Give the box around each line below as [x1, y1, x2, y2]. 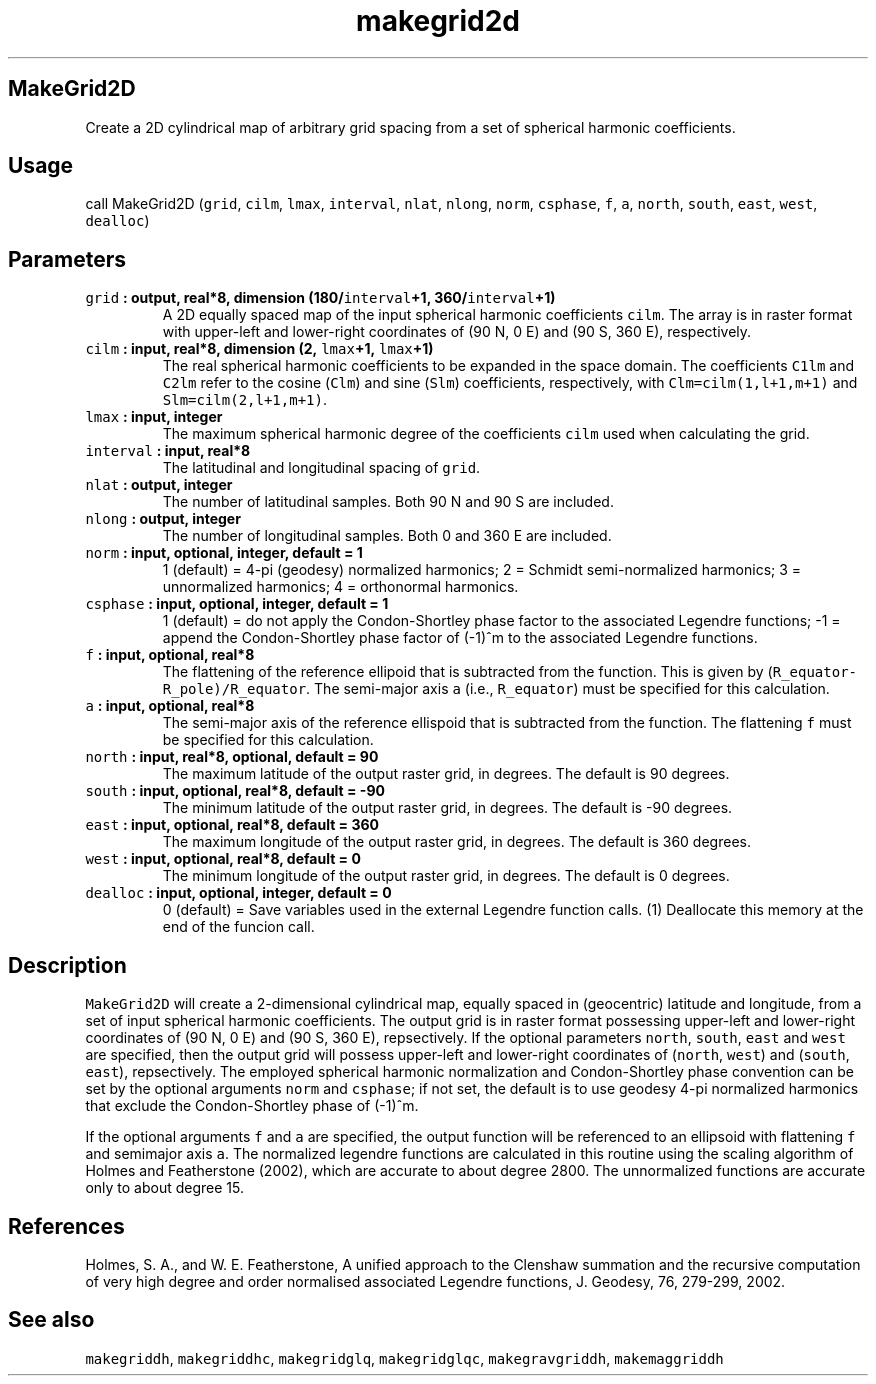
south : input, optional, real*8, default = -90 [85, 782, 385, 800]
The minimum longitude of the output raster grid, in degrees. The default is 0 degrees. [162, 867, 730, 885]
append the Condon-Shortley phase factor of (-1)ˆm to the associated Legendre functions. [162, 629, 758, 647]
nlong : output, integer [85, 510, 241, 528]
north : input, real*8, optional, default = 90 [85, 748, 379, 766]
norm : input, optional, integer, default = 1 [85, 544, 363, 562]
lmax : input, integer [85, 408, 223, 426]
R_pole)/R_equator [162, 681, 307, 698]
